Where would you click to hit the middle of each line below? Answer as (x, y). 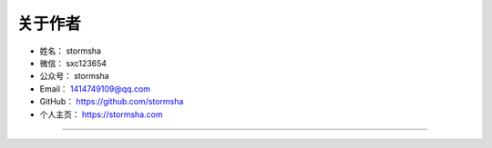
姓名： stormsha (71, 51)
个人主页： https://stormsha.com (101, 114)
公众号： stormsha (74, 76)
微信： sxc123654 (73, 63)
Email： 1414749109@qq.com (95, 89)
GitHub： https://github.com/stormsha (112, 102)
